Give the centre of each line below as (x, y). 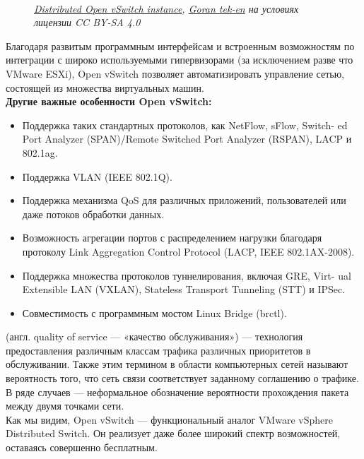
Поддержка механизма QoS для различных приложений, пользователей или (184, 200)
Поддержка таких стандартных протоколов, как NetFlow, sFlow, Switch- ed (185, 125)
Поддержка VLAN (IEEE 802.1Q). (97, 176)
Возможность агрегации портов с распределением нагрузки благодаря (172, 238)
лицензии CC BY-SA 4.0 (87, 22)
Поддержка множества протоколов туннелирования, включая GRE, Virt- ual (187, 275)
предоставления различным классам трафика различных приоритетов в (158, 350)
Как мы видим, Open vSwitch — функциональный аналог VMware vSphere (169, 419)
